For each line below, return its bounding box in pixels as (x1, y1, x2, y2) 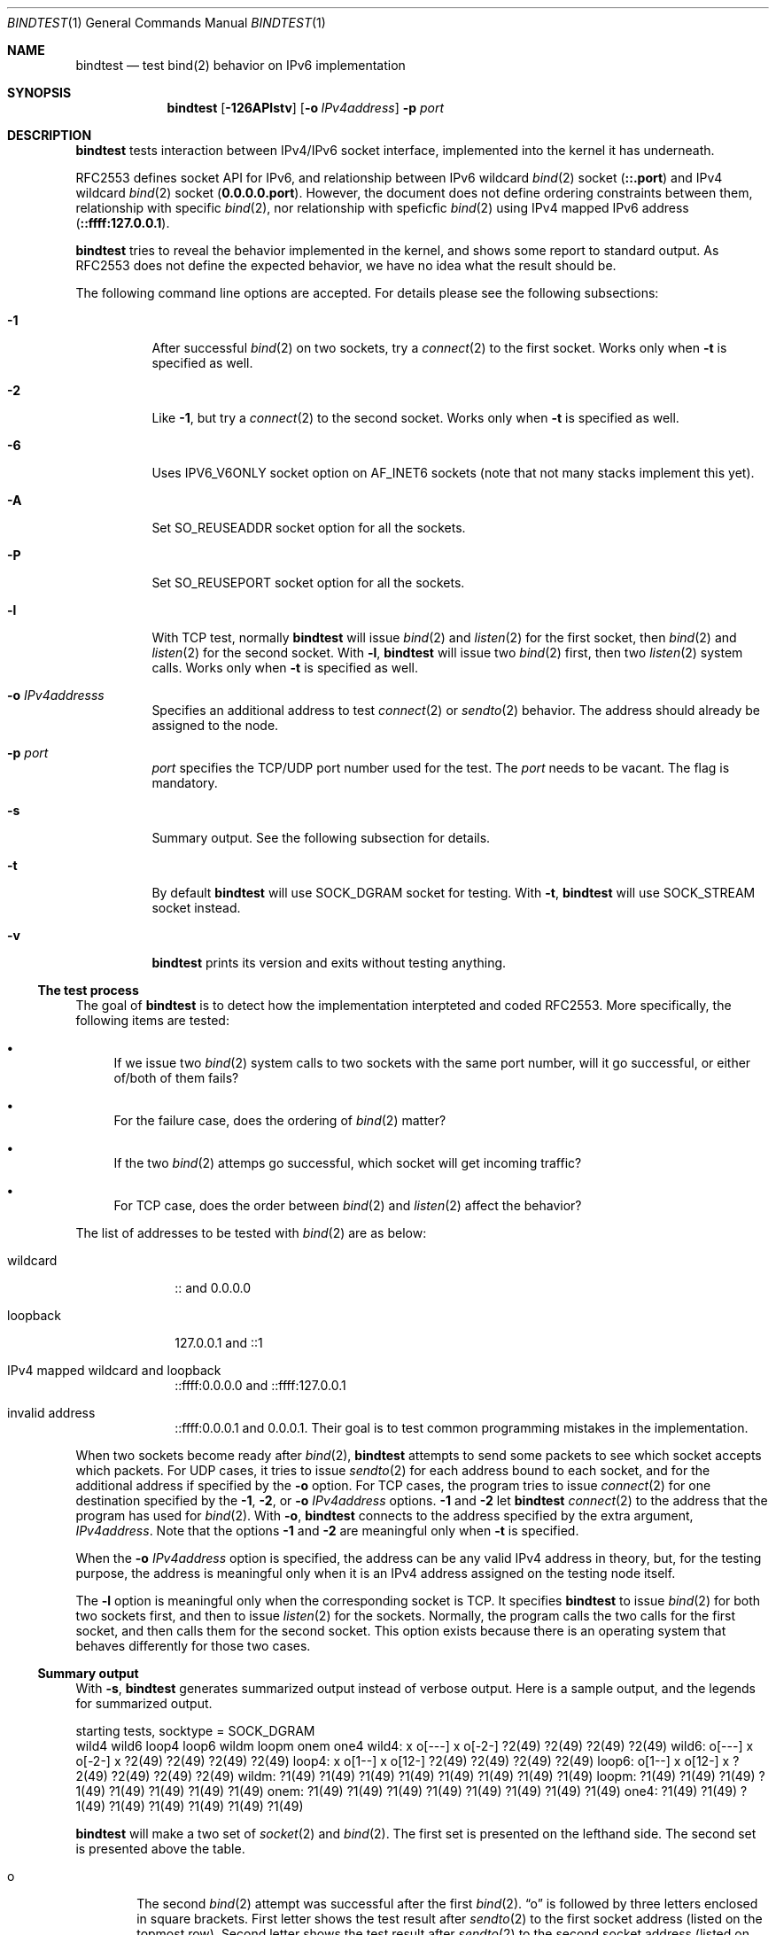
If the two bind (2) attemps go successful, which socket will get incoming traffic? (113, 1155, 582, 1170)
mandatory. (151, 775, 218, 790)
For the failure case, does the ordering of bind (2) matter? (113, 1113, 446, 1128)
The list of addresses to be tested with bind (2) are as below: (75, 1225, 427, 1240)
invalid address (7, 1405, 96, 1420)
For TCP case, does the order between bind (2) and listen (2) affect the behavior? (113, 1198, 582, 1213)
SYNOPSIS (7, 85, 72, 100)
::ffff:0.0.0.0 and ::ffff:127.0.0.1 (175, 1378, 346, 1393)
